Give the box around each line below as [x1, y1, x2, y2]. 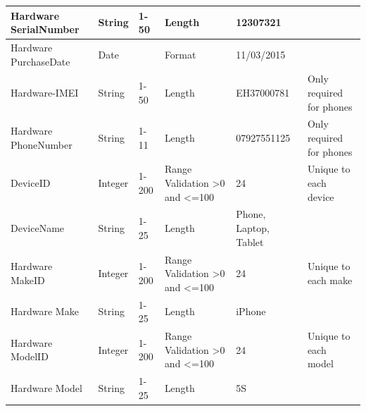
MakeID [11, 272, 45, 287]
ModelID [11, 349, 49, 364]
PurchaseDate [11, 54, 70, 68]
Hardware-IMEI [11, 85, 79, 99]
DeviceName [11, 221, 65, 235]
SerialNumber [11, 22, 80, 37]
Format [164, 47, 196, 61]
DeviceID [11, 176, 51, 190]
